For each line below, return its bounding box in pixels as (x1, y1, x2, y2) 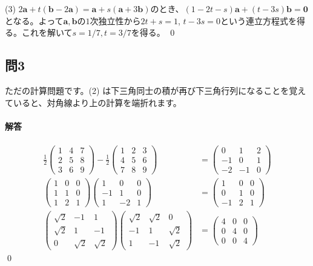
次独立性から (90, 14, 141, 27)
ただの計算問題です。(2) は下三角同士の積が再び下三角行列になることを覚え (5, 84, 306, 96)
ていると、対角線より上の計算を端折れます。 (5, 96, 182, 108)
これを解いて (21, 26, 73, 39)
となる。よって (5, 14, 64, 27)
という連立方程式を (220, 14, 297, 27)
